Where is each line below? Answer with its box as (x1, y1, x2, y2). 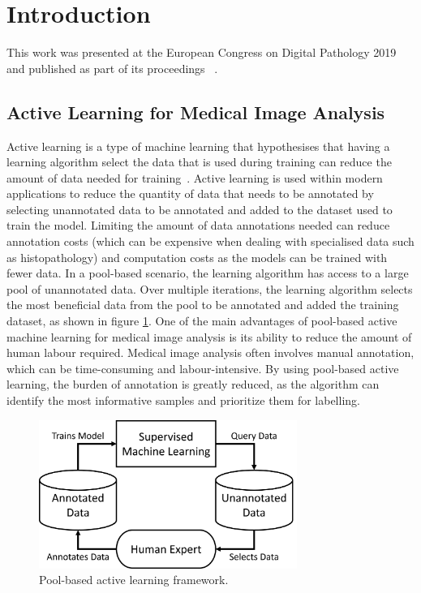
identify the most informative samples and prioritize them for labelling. (6, 392, 360, 409)
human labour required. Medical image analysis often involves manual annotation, (6, 344, 415, 361)
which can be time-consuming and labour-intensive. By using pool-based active (6, 359, 399, 376)
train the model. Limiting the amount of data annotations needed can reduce (6, 217, 390, 234)
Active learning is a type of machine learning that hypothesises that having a (6, 137, 390, 154)
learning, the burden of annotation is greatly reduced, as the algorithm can (6, 376, 380, 393)
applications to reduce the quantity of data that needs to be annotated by (6, 185, 374, 202)
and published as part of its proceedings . (6, 59, 218, 76)
